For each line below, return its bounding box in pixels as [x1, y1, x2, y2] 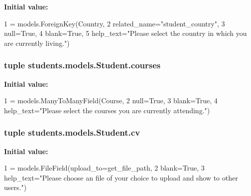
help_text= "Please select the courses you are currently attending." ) [4, 105, 210, 115]
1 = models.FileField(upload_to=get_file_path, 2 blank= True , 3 [4, 163, 205, 173]
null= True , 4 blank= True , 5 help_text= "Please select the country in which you [4, 28, 247, 38]
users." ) [4, 182, 27, 193]
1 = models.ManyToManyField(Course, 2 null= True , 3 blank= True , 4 [4, 95, 218, 106]
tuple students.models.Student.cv [4, 126, 140, 139]
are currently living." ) [4, 37, 70, 48]
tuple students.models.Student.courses [4, 59, 161, 71]
